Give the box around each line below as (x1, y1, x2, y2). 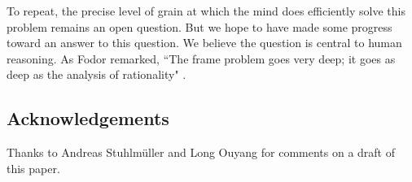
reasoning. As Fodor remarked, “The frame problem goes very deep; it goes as (7, 50, 396, 67)
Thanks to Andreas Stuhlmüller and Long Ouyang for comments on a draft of (7, 144, 396, 161)
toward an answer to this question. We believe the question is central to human (7, 34, 402, 51)
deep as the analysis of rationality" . (7, 66, 186, 83)
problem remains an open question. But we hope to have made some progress (7, 18, 392, 35)
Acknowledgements (7, 106, 169, 131)
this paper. (7, 159, 60, 176)
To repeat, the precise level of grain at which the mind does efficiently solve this (7, 2, 405, 19)
